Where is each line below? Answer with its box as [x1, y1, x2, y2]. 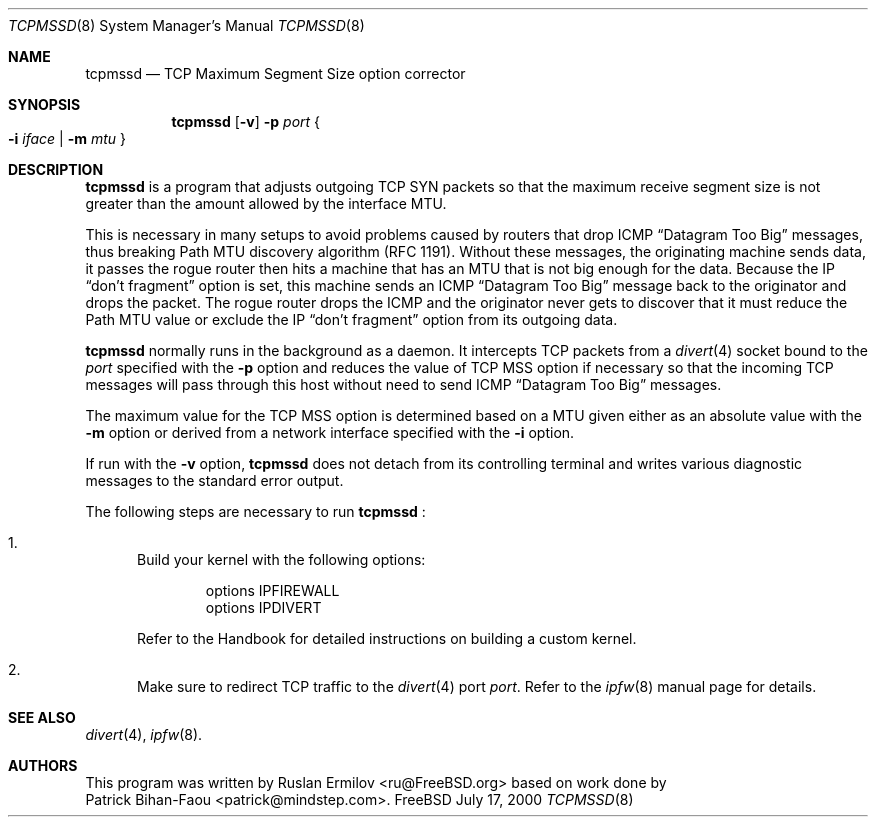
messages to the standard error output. [85, 472, 344, 489]
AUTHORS [8, 757, 78, 774]
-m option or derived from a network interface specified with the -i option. [85, 424, 575, 441]
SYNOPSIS [8, 96, 81, 113]
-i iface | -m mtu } [8, 130, 127, 147]
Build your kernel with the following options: [137, 551, 426, 568]
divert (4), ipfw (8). [85, 726, 203, 743]
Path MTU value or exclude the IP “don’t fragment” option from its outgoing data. [85, 311, 618, 328]
